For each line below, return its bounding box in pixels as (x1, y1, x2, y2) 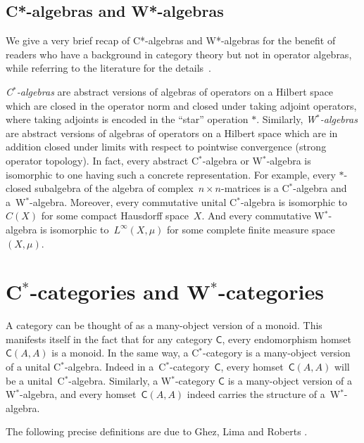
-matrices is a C (221, 181, 289, 195)
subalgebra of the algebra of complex (34, 181, 194, 195)
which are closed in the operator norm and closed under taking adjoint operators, (6, 98, 357, 113)
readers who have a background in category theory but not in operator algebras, (6, 46, 352, 61)
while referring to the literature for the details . (6, 60, 212, 75)
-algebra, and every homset (20, 387, 137, 402)
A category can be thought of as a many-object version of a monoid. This (6, 318, 322, 333)
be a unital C (6, 373, 65, 387)
